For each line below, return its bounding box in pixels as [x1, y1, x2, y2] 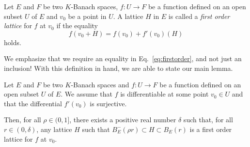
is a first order [189, 124, 232, 134]
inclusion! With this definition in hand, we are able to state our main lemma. [4, 63, 233, 73]
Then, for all [4, 114, 41, 125]
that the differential [4, 98, 62, 108]
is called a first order [168, 11, 230, 21]
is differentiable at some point [120, 89, 209, 99]
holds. [4, 37, 21, 47]
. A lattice [113, 11, 143, 21]
